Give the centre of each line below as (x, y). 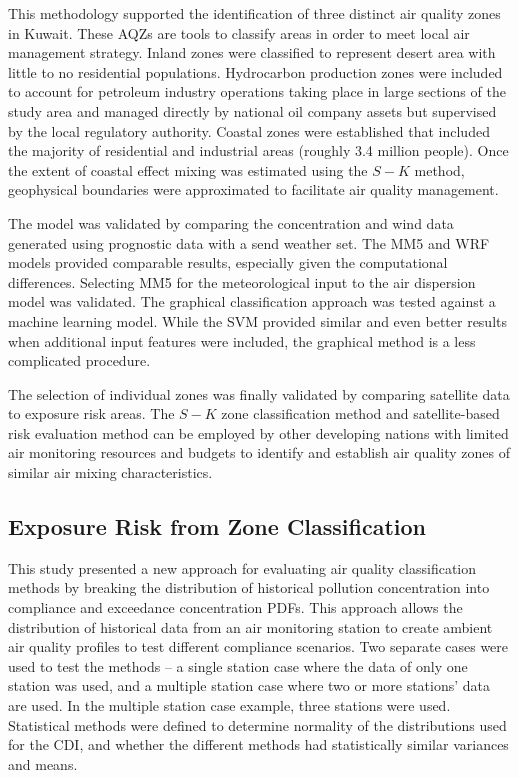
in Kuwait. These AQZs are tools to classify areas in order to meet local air (239, 32)
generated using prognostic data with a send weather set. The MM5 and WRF (249, 242)
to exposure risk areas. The (91, 413)
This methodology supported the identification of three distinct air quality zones (254, 13)
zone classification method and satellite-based (360, 413)
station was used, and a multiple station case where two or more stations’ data (249, 685)
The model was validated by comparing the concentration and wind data (231, 222)
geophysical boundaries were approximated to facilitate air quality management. (253, 189)
